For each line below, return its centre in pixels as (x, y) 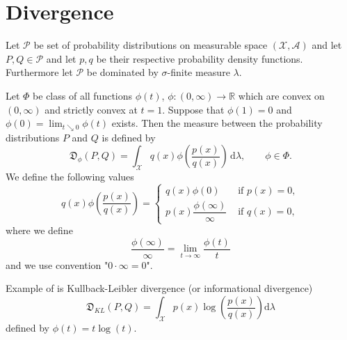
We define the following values (70, 176)
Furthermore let (39, 72)
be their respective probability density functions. (200, 58)
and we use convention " (57, 264)
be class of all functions (83, 95)
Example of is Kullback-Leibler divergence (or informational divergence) (159, 288)
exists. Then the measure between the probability (217, 123)
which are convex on (281, 95)
